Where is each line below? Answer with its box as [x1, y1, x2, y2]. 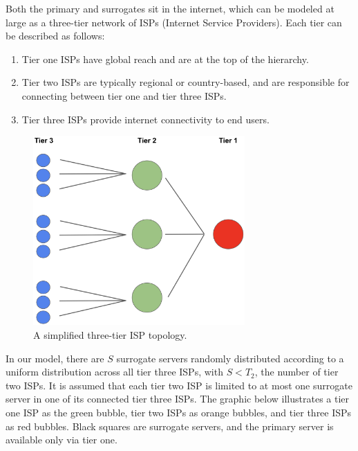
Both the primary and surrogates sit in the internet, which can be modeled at [6, 1, 335, 15]
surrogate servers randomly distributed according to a [116, 351, 344, 365]
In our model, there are [6, 351, 104, 365]
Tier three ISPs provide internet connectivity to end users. [21, 112, 270, 126]
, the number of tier [254, 364, 339, 379]
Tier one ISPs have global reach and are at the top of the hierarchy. [21, 51, 309, 66]
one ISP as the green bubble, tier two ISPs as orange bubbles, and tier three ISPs [6, 405, 352, 419]
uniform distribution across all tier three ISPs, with [6, 364, 223, 379]
